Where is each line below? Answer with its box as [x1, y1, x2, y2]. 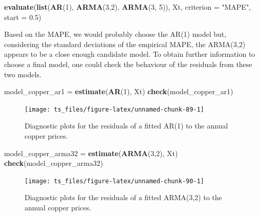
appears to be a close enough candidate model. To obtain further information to [4, 49, 255, 59]
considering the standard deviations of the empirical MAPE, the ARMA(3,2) [4, 38, 246, 49]
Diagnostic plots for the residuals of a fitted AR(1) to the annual [25, 120, 228, 131]
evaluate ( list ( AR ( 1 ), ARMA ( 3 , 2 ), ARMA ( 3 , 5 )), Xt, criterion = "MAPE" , [4, 2, 251, 12]
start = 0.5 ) [4, 11, 41, 22]
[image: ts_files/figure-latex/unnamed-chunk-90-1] [25, 177, 204, 185]
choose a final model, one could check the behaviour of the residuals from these [4, 58, 252, 69]
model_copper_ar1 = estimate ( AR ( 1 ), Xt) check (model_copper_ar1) [4, 86, 233, 97]
